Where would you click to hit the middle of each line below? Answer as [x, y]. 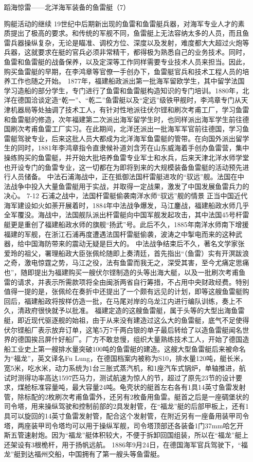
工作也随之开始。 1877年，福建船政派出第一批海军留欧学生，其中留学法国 [127, 81]
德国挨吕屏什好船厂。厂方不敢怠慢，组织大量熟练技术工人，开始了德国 [130, 339]
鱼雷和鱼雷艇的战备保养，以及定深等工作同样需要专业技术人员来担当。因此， [126, 61]
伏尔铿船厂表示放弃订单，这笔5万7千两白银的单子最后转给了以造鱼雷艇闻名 [123, 329]
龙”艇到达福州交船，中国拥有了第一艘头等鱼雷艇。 [84, 454]
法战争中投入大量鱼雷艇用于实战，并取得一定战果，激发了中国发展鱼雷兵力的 [126, 186]
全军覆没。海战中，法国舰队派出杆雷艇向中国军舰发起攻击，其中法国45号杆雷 [126, 215]
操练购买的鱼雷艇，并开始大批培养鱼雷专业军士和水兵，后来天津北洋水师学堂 [126, 157]
